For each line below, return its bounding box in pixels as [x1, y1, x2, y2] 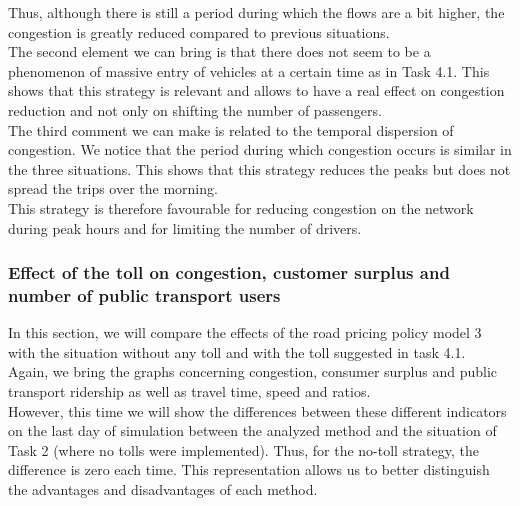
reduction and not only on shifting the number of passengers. [8, 99, 382, 120]
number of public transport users [8, 282, 281, 307]
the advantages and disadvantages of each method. [8, 479, 318, 500]
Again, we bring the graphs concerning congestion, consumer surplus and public [8, 361, 498, 382]
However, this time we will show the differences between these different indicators [8, 400, 507, 421]
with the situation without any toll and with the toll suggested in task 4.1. [8, 341, 466, 362]
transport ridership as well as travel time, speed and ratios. [8, 381, 371, 402]
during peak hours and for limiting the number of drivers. [8, 217, 362, 238]
